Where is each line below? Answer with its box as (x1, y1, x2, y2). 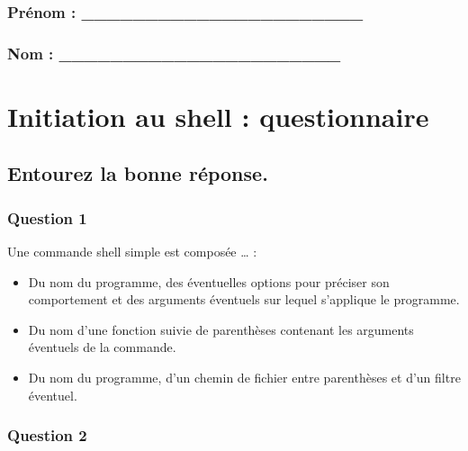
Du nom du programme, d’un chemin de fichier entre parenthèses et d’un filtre (28, 368, 461, 387)
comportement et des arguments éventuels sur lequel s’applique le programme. (28, 290, 460, 309)
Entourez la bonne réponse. (7, 159, 268, 187)
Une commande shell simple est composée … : (7, 242, 257, 261)
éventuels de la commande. (28, 338, 176, 356)
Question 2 (7, 424, 87, 446)
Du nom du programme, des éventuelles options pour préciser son (28, 272, 390, 291)
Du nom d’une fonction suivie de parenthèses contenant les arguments (28, 320, 414, 338)
